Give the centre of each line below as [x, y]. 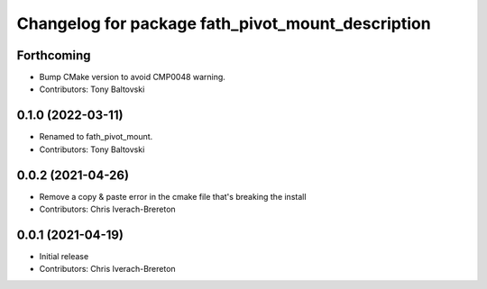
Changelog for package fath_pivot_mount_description [224, 23]
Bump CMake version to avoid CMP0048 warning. [132, 77]
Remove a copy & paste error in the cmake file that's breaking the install [173, 196]
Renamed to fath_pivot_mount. [96, 137]
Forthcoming [54, 55]
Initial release [64, 256]
